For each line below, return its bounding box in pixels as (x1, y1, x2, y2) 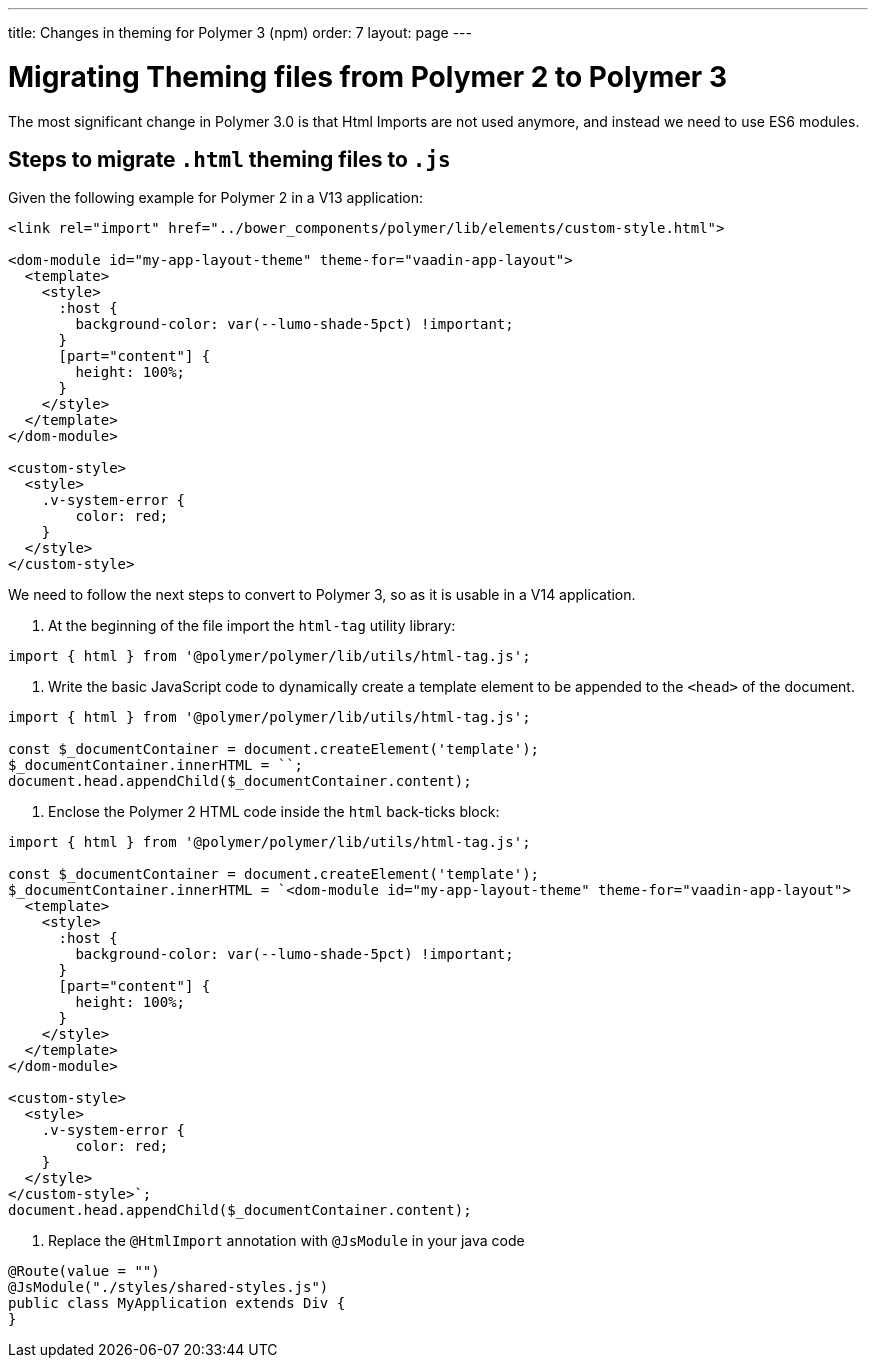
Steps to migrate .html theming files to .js (8, 146, 451, 172)
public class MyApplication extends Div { (8, 1295, 346, 1312)
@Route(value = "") (8, 1263, 160, 1280)
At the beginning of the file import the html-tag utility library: (48, 617, 456, 635)
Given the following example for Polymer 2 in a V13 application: (8, 189, 424, 207)
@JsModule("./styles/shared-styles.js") (8, 1279, 329, 1296)
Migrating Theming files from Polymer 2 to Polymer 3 (8, 59, 727, 94)
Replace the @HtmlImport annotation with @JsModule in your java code (48, 1232, 525, 1250)
